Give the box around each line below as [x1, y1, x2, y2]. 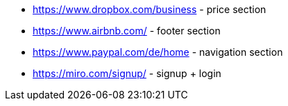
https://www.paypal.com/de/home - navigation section [33, 46, 283, 58]
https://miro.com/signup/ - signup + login [33, 67, 221, 79]
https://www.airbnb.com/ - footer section [33, 25, 221, 36]
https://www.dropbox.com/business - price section [33, 3, 266, 15]
